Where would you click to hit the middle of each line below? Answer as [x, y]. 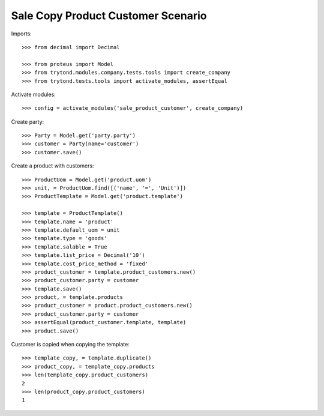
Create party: [28, 122]
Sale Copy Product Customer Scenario [109, 16]
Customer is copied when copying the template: [70, 345]
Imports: [22, 34]
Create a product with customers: [52, 166]
